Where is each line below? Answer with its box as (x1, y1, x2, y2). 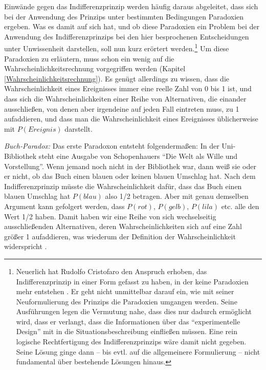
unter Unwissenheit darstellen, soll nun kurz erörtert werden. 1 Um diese (4, 42, 229, 54)
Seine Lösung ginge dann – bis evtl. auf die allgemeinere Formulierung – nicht (16, 346, 260, 357)
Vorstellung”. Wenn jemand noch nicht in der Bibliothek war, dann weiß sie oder (4, 160, 256, 171)
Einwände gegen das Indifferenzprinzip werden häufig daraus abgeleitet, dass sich (4, 1, 258, 11)
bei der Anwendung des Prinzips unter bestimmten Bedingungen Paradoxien (4, 11, 244, 22)
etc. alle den (221, 200, 259, 211)
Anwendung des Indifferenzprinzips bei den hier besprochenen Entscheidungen (4, 31, 249, 42)
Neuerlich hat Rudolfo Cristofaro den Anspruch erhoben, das (16, 265, 207, 276)
